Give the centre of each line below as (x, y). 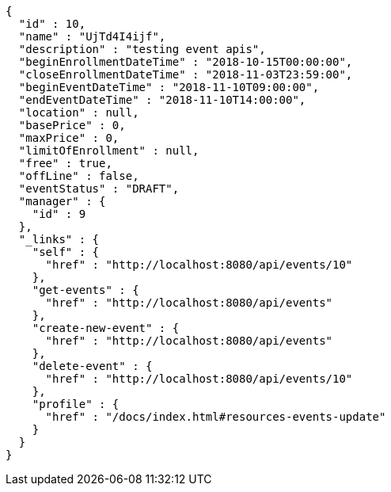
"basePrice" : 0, (72, 125)
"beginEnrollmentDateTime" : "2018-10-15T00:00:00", (186, 62)
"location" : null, (79, 113)
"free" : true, (65, 163)
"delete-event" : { (92, 366)
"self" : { (66, 252)
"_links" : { (59, 239)
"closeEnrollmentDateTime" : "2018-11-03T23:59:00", (186, 74)
